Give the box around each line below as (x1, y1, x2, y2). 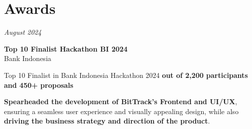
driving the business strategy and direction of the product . (4, 116, 210, 126)
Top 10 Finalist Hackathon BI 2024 (4, 43, 128, 54)
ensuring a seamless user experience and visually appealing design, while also (4, 106, 239, 116)
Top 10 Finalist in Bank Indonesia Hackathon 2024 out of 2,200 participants (4, 69, 248, 80)
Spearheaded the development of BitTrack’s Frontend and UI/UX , (4, 96, 238, 107)
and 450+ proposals (4, 79, 74, 90)
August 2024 (4, 27, 42, 37)
